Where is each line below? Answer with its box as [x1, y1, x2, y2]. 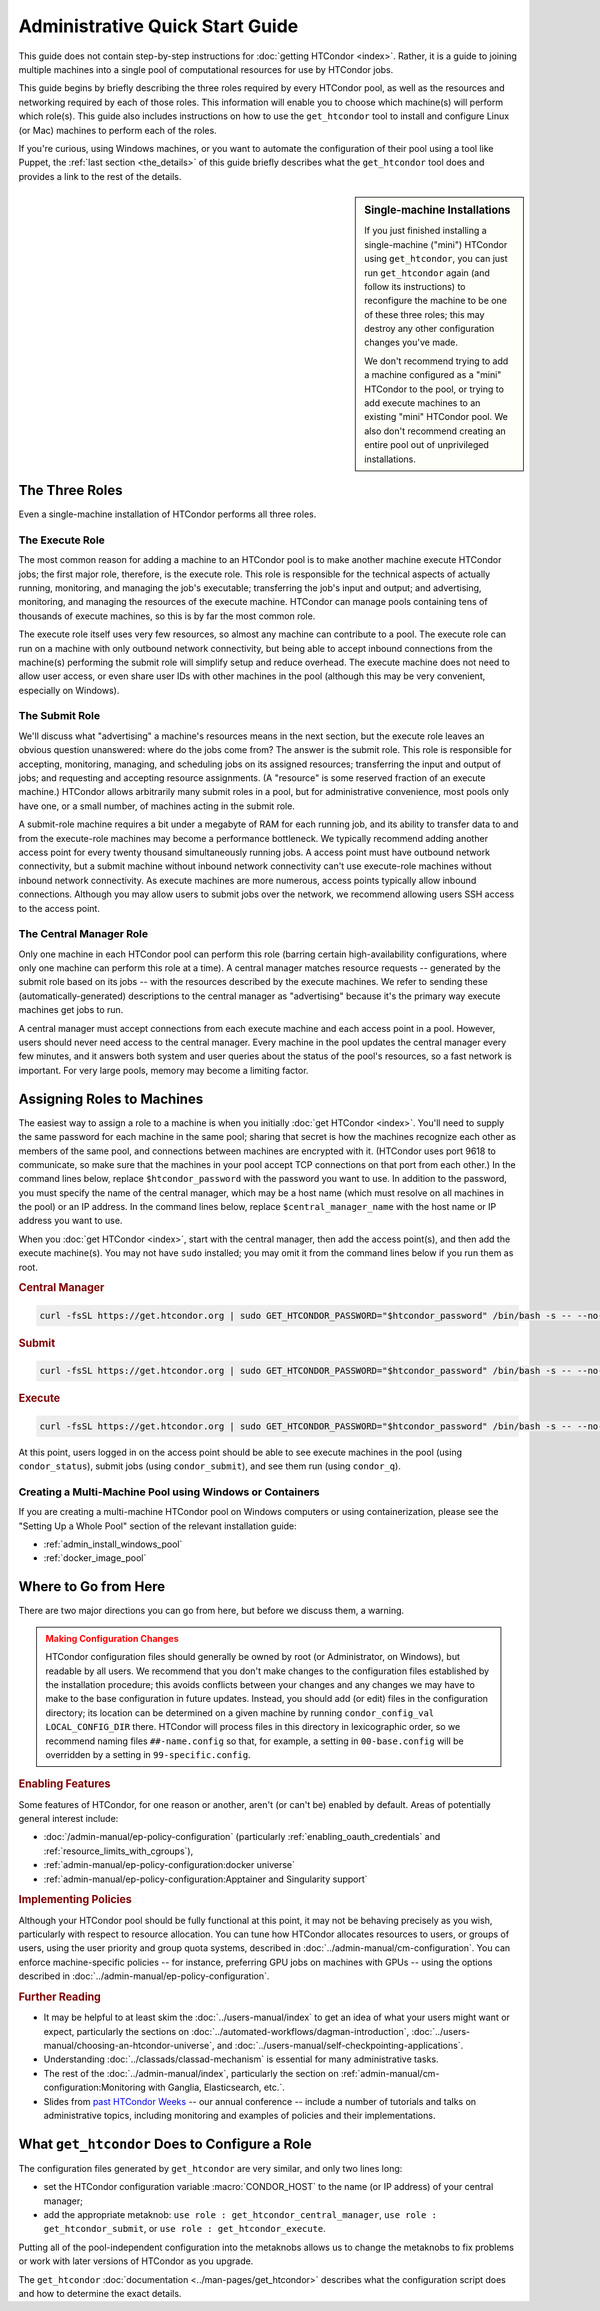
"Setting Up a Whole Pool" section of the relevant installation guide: [18, 1520, 297, 1532]
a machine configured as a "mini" [364, 369, 502, 381]
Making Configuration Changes [45, 1632, 179, 1644]
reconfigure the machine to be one [364, 295, 507, 307]
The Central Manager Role [18, 927, 149, 941]
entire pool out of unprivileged [364, 439, 489, 451]
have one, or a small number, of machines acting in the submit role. [18, 800, 295, 812]
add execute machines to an [364, 397, 481, 409]
